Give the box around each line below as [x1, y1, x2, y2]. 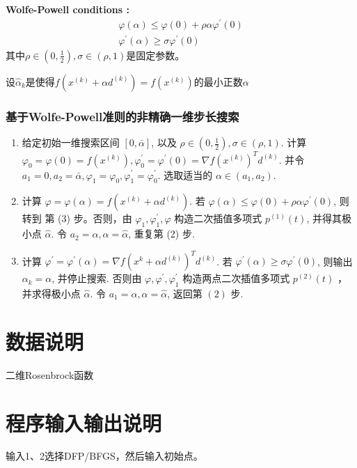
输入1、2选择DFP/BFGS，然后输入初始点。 [6, 448, 203, 463]
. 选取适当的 [157, 167, 213, 182]
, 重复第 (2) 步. [128, 226, 195, 241]
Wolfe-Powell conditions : [6, 2, 129, 16]
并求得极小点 [22, 286, 81, 301]
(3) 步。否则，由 [58, 211, 132, 226]
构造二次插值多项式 [174, 211, 262, 226]
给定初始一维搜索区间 [22, 135, 120, 150]
